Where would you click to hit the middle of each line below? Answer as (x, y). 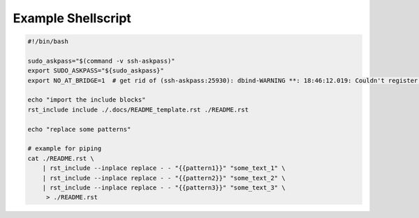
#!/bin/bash (48, 41)
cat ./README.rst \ (61, 158)
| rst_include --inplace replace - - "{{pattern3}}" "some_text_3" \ (164, 188)
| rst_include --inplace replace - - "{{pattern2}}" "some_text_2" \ (164, 178)
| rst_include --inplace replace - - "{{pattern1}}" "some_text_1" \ (164, 168)
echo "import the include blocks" (87, 100)
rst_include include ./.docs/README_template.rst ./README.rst (138, 109)
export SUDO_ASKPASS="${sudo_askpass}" (96, 71)
